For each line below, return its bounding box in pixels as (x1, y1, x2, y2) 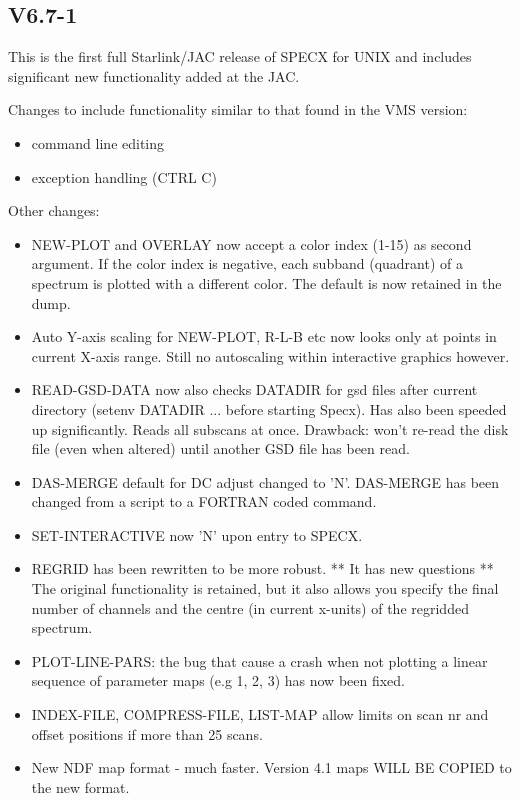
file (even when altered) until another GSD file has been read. (31, 438, 410, 459)
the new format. (31, 776, 130, 797)
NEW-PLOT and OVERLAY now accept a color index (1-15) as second (31, 233, 472, 254)
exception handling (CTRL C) (31, 166, 217, 187)
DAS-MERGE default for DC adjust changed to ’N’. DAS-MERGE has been (31, 471, 500, 492)
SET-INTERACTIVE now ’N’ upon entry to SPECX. (31, 524, 363, 545)
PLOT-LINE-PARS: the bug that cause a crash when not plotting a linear (31, 650, 488, 671)
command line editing (31, 132, 165, 153)
